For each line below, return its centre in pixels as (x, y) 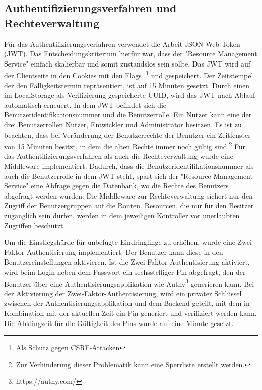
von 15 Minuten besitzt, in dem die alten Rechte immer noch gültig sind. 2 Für (125, 145)
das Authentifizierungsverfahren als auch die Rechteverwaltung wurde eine (119, 156)
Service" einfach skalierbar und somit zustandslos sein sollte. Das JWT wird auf (127, 63)
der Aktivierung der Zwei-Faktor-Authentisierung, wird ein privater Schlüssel (123, 293)
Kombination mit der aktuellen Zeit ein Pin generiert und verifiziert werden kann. (130, 313)
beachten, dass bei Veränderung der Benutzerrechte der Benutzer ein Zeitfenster (127, 134)
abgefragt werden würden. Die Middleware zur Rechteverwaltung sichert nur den (128, 195)
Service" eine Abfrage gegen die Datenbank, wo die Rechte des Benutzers (116, 186)
